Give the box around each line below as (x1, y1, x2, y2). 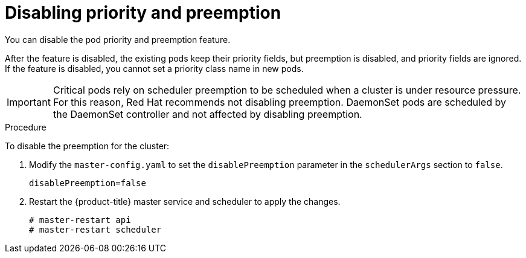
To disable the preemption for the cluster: (5, 140, 170, 151)
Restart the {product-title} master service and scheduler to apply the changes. (29, 196, 341, 207)
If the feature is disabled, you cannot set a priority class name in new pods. (5, 63, 304, 74)
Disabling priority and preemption (5, 2, 281, 23)
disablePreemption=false (29, 178, 146, 188)
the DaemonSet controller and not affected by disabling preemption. (53, 108, 362, 120)
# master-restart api (29, 214, 131, 225)
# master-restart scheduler (29, 224, 162, 234)
